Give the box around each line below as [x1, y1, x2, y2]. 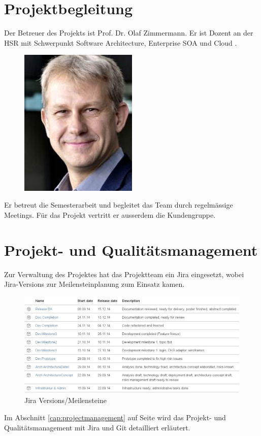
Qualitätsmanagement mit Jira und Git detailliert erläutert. [4, 422, 190, 432]
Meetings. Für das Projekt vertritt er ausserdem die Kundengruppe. [4, 210, 216, 220]
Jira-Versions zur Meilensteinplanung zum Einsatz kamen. [4, 279, 185, 289]
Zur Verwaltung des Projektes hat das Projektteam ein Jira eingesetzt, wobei [4, 269, 244, 279]
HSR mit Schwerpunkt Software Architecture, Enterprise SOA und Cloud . [4, 37, 237, 48]
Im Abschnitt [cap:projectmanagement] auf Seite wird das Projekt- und [4, 412, 226, 423]
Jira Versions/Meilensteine [24, 395, 107, 406]
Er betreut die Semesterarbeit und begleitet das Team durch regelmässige [4, 199, 233, 210]
